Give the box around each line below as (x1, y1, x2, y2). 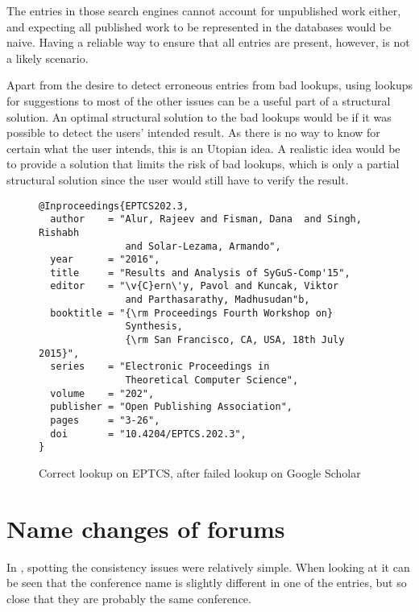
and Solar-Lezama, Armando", (125, 240, 281, 252)
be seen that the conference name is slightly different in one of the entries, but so (6, 574, 407, 591)
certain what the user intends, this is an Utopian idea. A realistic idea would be (6, 139, 400, 156)
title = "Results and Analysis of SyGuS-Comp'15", (50, 267, 351, 279)
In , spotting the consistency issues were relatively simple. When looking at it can (6, 558, 410, 575)
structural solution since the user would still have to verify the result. (6, 171, 349, 188)
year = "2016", (50, 254, 160, 266)
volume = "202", (50, 387, 155, 399)
